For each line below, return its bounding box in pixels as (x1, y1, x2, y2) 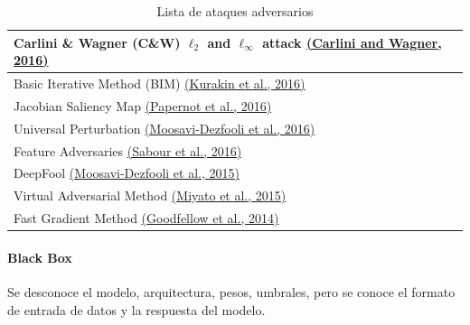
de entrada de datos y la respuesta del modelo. (7, 300, 266, 319)
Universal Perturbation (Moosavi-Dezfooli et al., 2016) (14, 118, 315, 137)
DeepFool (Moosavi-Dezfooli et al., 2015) (14, 163, 240, 182)
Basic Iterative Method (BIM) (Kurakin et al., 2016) (14, 74, 305, 93)
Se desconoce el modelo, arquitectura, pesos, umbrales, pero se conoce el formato (7, 282, 456, 301)
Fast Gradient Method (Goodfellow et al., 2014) (14, 209, 279, 227)
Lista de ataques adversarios (156, 2, 314, 20)
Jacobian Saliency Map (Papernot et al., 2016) (14, 96, 272, 115)
